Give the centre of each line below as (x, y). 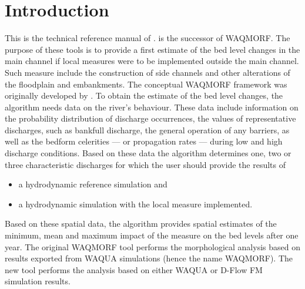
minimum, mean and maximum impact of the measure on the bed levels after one (152, 235)
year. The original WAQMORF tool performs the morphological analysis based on (152, 246)
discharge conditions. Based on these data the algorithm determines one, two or (148, 153)
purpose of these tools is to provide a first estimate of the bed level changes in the (152, 49)
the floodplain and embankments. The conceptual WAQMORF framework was (146, 84)
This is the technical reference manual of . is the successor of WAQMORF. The (148, 38)
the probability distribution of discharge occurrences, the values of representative (150, 118)
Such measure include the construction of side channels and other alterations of (148, 72)
